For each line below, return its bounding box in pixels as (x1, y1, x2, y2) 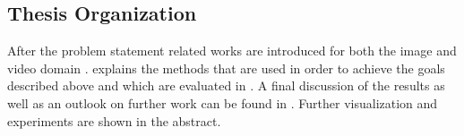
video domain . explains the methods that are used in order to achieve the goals (7, 58, 445, 77)
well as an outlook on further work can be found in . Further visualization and (7, 93, 438, 112)
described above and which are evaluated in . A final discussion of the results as (7, 76, 445, 95)
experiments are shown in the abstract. (7, 111, 221, 130)
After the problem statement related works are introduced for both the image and (7, 41, 457, 60)
